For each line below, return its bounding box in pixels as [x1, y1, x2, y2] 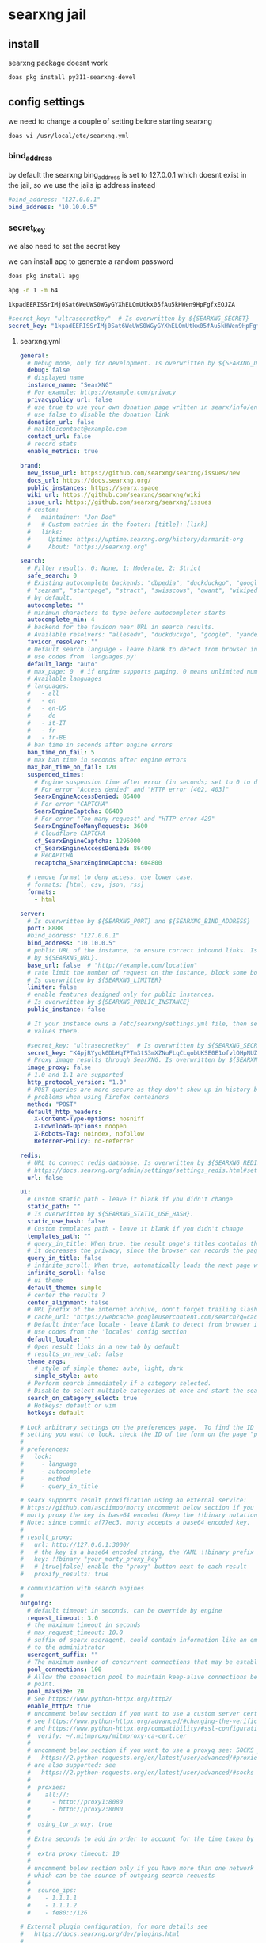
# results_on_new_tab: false [27, 1349, 123, 1358]
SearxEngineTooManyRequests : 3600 [34, 822, 148, 830]
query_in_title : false [27, 1254, 102, 1262]
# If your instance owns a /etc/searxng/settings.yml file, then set [27, 1020, 261, 1028]
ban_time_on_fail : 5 [27, 749, 95, 757]
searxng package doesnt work [8, 58, 108, 67]
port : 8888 [27, 925, 63, 933]
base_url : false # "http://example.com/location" [27, 961, 198, 969]
